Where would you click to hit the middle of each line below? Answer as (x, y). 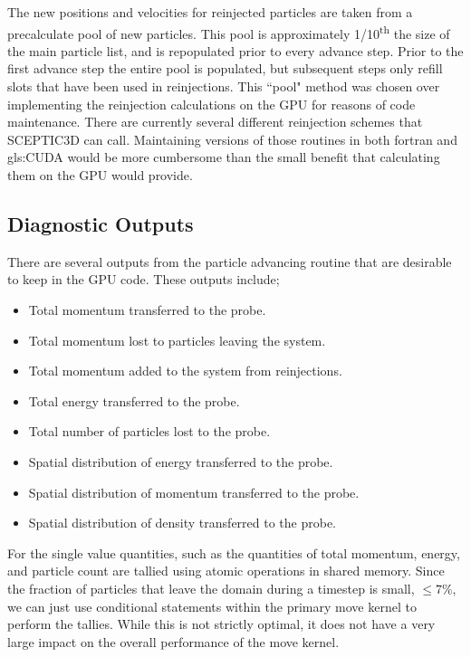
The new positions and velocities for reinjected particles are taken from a (210, 12)
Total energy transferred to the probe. (134, 400)
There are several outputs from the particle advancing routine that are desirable (230, 261)
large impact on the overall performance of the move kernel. (173, 641)
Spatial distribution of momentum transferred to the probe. (194, 492)
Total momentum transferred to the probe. (147, 309)
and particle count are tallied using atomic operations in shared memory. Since (226, 571)
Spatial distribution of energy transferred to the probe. (181, 461)
